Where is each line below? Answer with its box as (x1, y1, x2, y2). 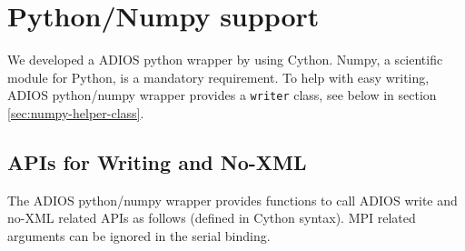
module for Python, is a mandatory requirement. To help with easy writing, (7, 67, 430, 86)
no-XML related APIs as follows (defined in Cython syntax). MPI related (7, 208, 416, 227)
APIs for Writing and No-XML (7, 147, 307, 176)
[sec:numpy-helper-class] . (7, 103, 144, 122)
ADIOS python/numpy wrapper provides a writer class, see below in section (7, 85, 437, 105)
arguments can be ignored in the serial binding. (7, 226, 271, 245)
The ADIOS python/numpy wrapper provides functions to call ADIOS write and (7, 190, 458, 209)
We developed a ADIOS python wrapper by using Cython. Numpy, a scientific (7, 50, 443, 69)
